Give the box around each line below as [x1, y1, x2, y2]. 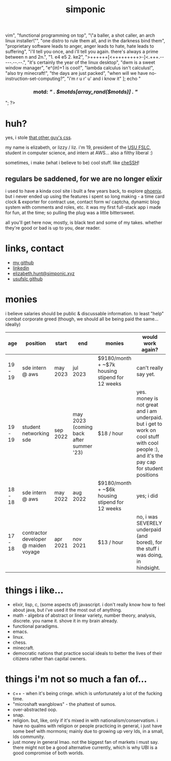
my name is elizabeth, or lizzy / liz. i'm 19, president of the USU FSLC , [5, 144, 151, 151]
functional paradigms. [12, 623, 59, 630]
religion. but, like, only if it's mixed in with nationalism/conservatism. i [12, 717, 158, 723]
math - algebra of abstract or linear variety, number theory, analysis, [12, 612, 156, 618]
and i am [136, 407, 157, 415]
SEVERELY [136, 520, 162, 527]
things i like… [5, 585, 64, 596]
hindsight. [136, 564, 160, 572]
